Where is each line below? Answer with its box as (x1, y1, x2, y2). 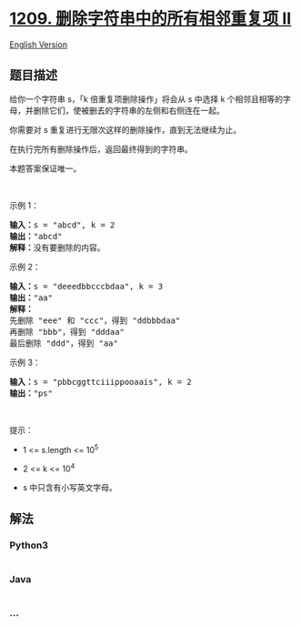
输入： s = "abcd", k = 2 (9, 219, 115, 230)
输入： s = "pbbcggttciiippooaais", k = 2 (9, 377, 193, 387)
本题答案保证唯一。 (9, 163, 82, 174)
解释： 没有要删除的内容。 (9, 242, 105, 253)
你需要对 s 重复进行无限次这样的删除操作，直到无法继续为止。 (9, 124, 242, 135)
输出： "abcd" (9, 231, 63, 241)
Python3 (9, 539, 48, 551)
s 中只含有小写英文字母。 (22, 482, 118, 493)
